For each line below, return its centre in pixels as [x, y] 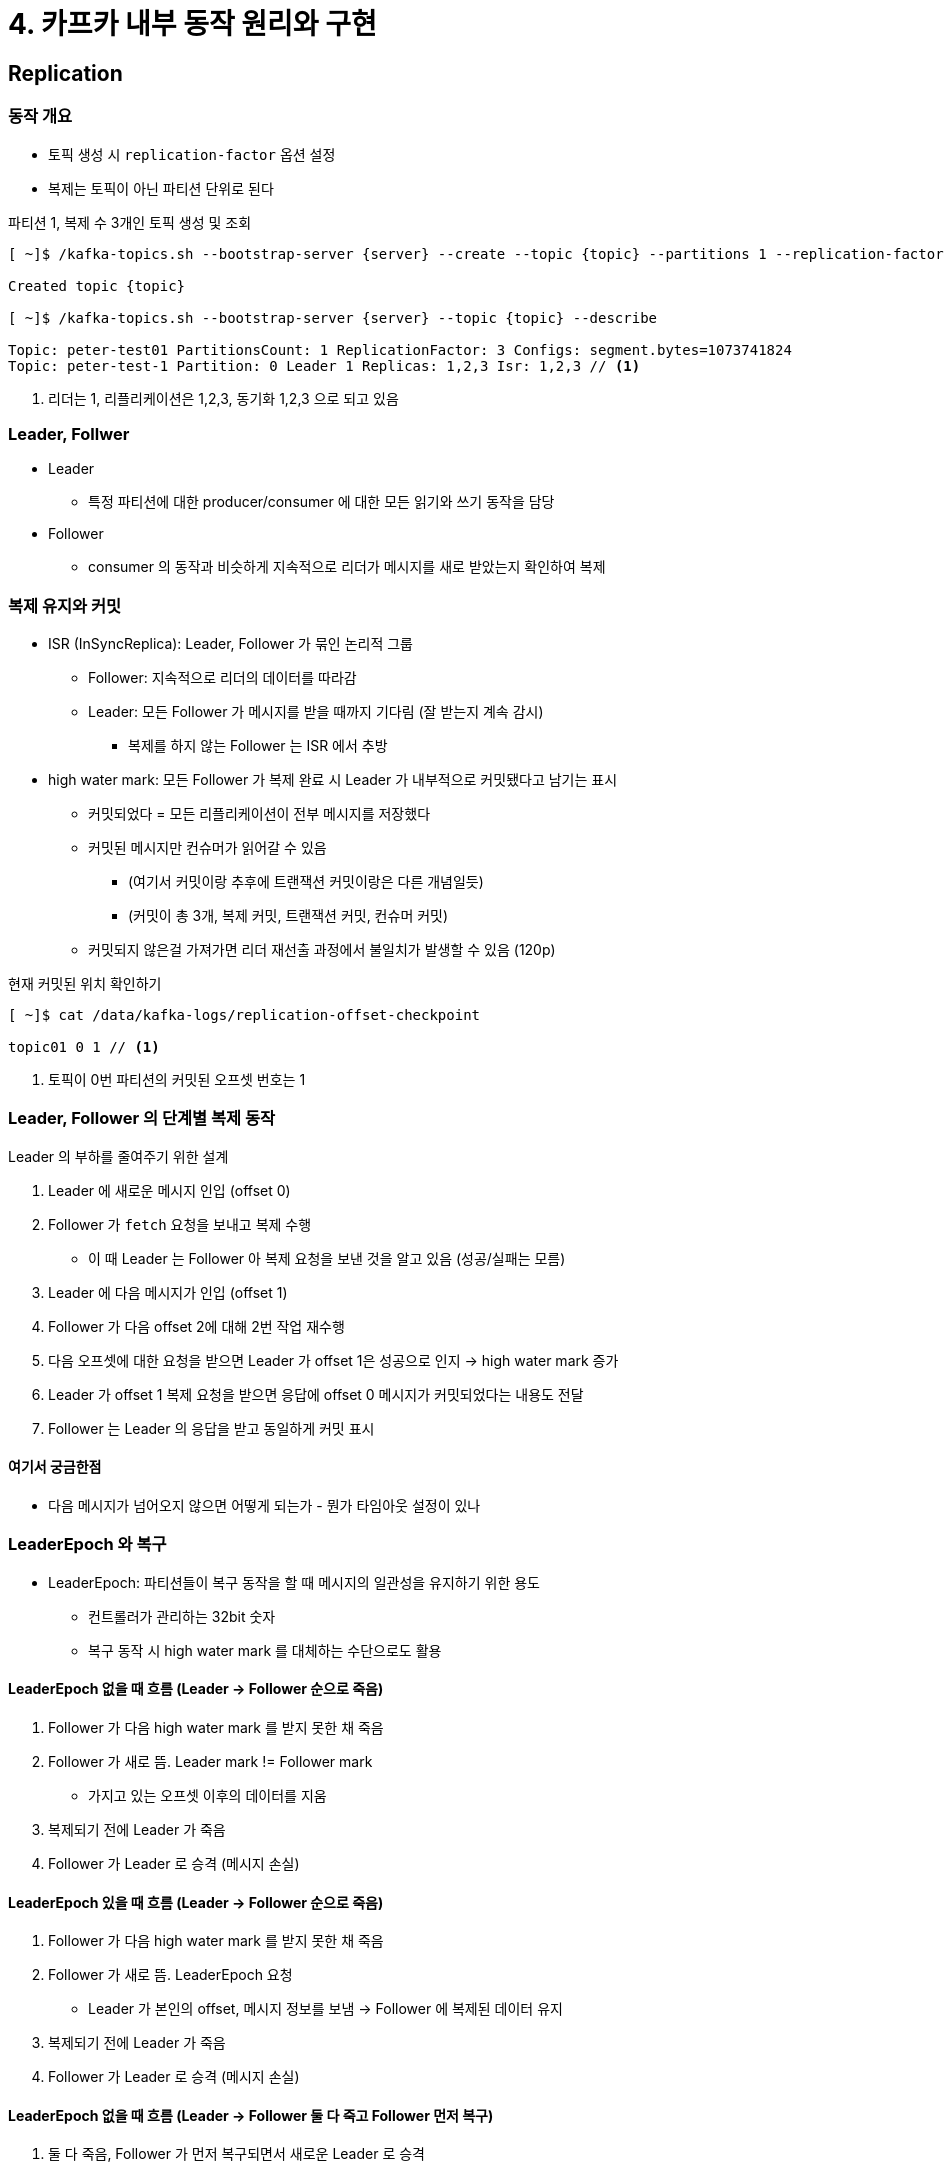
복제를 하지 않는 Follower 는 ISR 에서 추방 [258, 746]
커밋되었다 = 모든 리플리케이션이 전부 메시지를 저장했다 [259, 814]
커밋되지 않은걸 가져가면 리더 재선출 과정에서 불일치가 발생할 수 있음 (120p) [322, 950]
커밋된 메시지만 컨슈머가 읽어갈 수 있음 [207, 848]
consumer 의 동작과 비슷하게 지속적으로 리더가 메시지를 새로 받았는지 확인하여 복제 [347, 567]
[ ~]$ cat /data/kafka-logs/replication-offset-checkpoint [244, 1015]
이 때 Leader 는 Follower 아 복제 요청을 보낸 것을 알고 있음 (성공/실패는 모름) [327, 1258]
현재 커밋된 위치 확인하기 [85, 984]
